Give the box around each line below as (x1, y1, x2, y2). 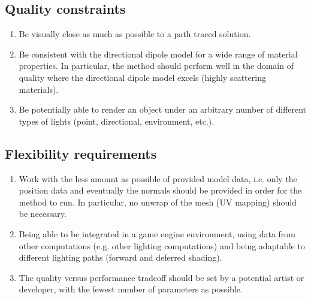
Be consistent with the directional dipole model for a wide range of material (19, 47, 298, 60)
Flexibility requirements (5, 144, 157, 162)
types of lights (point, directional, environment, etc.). (19, 114, 215, 127)
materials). (19, 83, 59, 95)
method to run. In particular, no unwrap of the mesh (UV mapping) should (19, 195, 297, 208)
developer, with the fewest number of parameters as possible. (19, 283, 243, 295)
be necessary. (19, 207, 67, 220)
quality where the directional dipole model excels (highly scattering (19, 71, 266, 83)
